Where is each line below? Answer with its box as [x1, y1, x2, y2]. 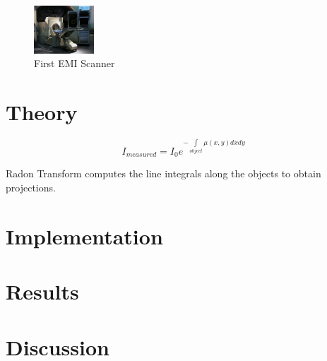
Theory [6, 97, 78, 126]
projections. [6, 180, 56, 195]
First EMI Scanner [34, 56, 115, 71]
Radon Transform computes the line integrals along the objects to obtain [6, 166, 321, 181]
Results [6, 277, 79, 306]
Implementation [6, 221, 163, 250]
